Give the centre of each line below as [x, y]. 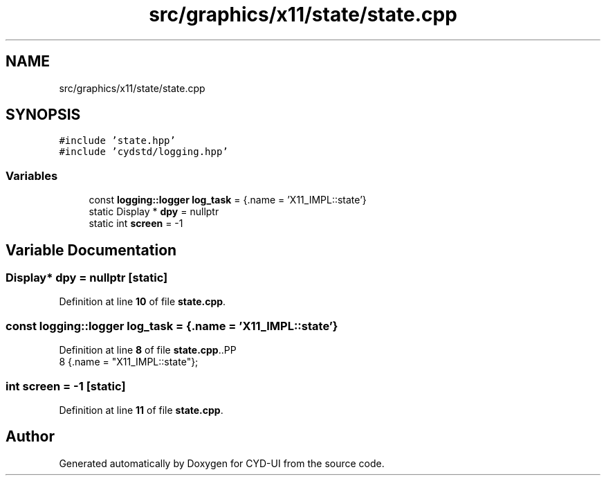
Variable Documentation [91, 250]
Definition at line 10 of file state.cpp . [143, 302]
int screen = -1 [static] [66, 386]
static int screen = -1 [136, 224]
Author [30, 437]
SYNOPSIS [43, 115]
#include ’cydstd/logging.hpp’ [144, 152]
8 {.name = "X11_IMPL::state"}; [129, 362]
